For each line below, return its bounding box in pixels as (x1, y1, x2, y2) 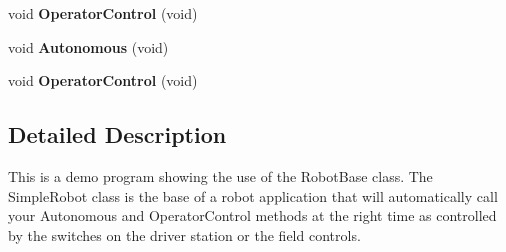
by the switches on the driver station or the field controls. (8, 224, 361, 245)
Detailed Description (8, 119, 227, 150)
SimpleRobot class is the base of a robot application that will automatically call (8, 185, 498, 206)
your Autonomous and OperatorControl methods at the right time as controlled (8, 205, 497, 226)
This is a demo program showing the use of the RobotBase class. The (8, 165, 433, 186)
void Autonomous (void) (8, 36, 169, 57)
